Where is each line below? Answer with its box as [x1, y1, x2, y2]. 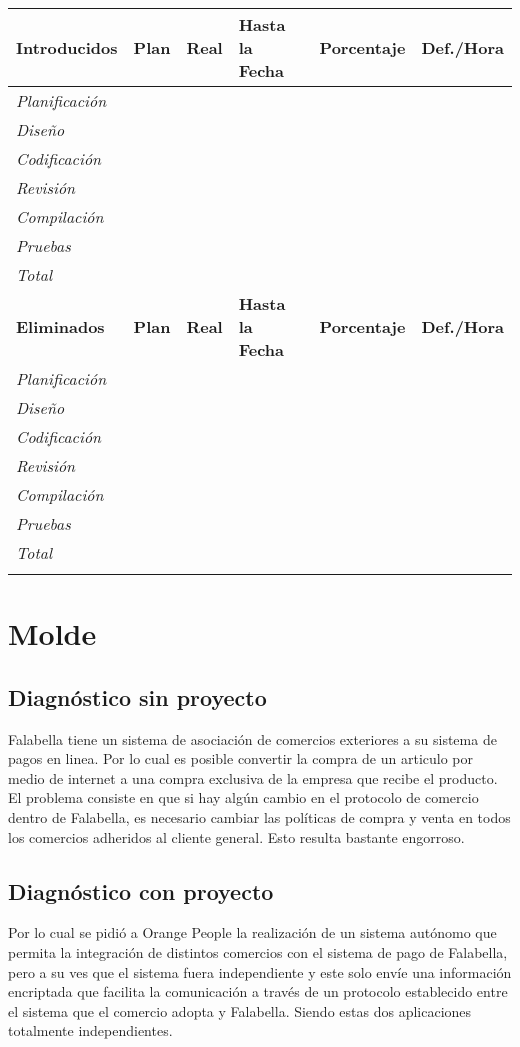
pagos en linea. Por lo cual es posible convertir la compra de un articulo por [8, 748, 473, 769]
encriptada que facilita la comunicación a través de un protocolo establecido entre [8, 981, 508, 1002]
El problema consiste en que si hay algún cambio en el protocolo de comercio [8, 787, 479, 808]
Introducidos [16, 36, 118, 59]
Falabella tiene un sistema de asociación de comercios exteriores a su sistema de [8, 728, 497, 749]
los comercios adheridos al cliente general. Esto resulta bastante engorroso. [8, 826, 465, 847]
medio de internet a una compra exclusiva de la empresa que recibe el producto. [8, 767, 498, 788]
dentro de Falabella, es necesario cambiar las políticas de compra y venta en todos [8, 806, 511, 827]
